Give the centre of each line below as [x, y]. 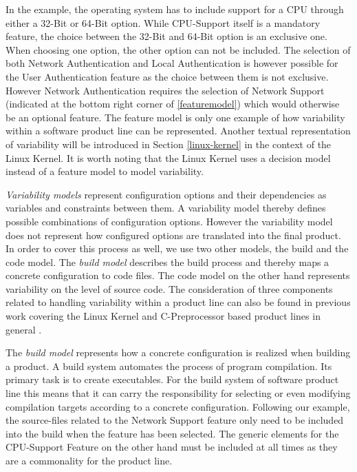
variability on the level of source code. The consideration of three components [169, 288]
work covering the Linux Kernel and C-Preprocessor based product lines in [163, 316]
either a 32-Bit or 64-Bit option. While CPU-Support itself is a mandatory [163, 22]
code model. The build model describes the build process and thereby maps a [167, 261]
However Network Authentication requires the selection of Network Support [165, 90]
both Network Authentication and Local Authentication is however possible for [172, 63]
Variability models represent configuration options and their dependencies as [166, 194]
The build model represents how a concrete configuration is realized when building [178, 352]
